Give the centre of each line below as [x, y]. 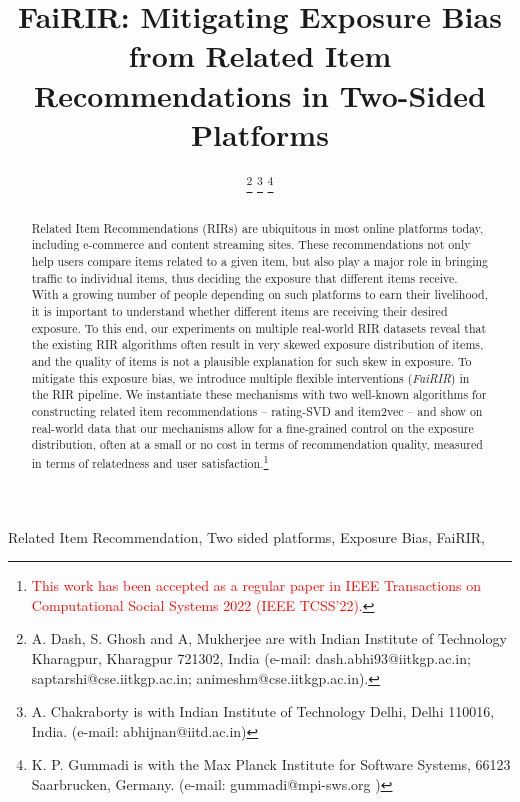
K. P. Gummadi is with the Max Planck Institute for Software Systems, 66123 [271, 764]
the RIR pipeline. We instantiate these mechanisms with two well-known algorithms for [259, 394]
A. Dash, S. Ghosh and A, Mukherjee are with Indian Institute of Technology [269, 638]
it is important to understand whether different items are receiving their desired [239, 311]
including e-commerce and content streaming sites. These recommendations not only [251, 244]
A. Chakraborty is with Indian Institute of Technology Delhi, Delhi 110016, [263, 711]
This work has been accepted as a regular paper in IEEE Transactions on [256, 585]
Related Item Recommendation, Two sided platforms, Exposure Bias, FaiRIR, [246, 536]
